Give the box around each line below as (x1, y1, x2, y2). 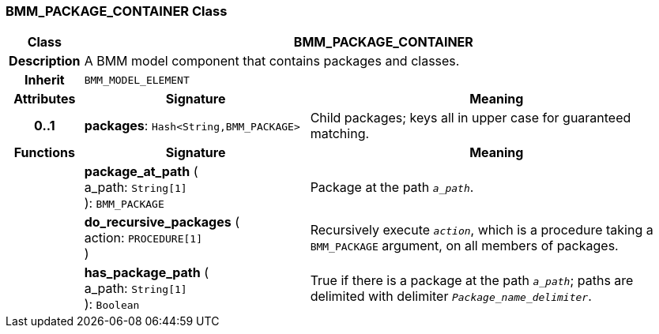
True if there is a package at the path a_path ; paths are (310, 272, 634, 289)
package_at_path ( (84, 163, 198, 180)
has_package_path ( (84, 265, 209, 281)
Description (9, 53, 81, 69)
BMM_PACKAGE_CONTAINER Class (6, 3, 228, 19)
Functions (13, 144, 75, 161)
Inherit (24, 72, 65, 88)
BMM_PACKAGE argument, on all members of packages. (310, 238, 619, 254)
